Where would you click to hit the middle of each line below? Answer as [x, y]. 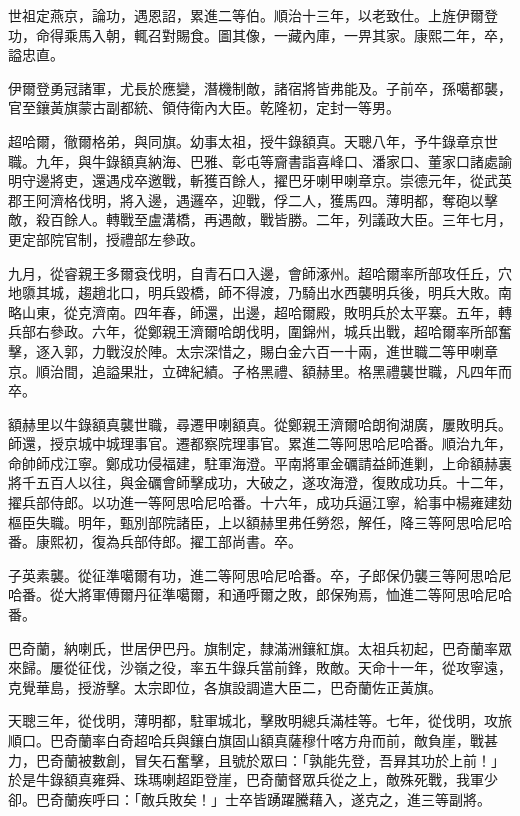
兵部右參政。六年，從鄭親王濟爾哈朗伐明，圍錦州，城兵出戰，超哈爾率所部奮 [260, 331]
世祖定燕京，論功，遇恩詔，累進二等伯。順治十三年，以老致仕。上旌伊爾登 [253, 15]
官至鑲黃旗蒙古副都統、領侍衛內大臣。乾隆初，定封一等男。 [204, 107]
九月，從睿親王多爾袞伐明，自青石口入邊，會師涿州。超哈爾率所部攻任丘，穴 [260, 272]
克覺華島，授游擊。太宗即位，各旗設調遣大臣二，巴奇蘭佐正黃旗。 [225, 686]
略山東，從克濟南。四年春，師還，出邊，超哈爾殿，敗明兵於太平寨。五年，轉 [260, 311]
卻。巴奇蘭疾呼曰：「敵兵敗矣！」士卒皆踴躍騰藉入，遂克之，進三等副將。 [249, 798]
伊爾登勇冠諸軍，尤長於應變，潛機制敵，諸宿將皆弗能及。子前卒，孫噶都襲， [260, 87]
